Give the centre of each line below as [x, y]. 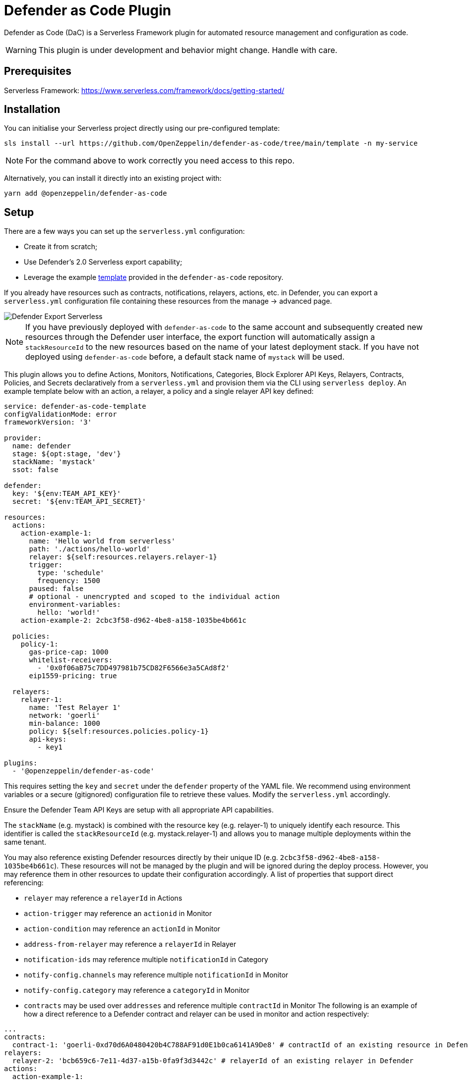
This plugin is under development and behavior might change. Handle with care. [188, 50]
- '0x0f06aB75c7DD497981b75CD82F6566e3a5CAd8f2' [134, 668]
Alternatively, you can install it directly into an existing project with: [113, 178]
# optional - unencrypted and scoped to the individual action [154, 597]
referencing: [24, 883]
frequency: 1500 [69, 581]
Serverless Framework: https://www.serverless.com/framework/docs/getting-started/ [144, 90]
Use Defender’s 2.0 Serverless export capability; [103, 262]
